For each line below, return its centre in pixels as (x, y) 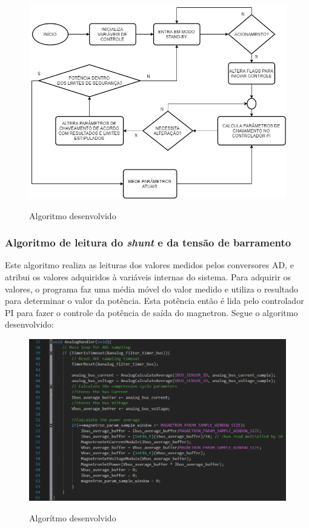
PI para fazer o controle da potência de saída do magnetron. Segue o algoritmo (151, 312)
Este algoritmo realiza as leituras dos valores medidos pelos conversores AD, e (149, 265)
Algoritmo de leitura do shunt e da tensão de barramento (148, 243)
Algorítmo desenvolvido (73, 517)
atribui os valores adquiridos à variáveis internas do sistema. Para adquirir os (148, 276)
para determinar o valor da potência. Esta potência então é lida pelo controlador (154, 301)
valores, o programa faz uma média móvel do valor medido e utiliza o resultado (152, 289)
